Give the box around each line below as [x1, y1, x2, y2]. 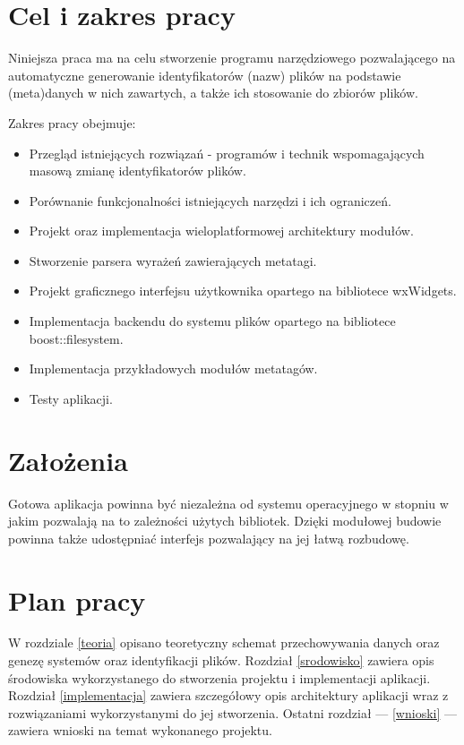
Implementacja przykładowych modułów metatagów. [29, 359, 318, 378]
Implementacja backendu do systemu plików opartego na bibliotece [29, 312, 396, 330]
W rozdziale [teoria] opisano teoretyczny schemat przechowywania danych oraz [8, 633, 440, 652]
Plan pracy [8, 581, 146, 618]
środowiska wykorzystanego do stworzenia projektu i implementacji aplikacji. [8, 668, 431, 687]
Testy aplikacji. [29, 389, 113, 407]
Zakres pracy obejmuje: [8, 113, 136, 132]
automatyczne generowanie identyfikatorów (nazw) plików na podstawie [8, 65, 401, 84]
